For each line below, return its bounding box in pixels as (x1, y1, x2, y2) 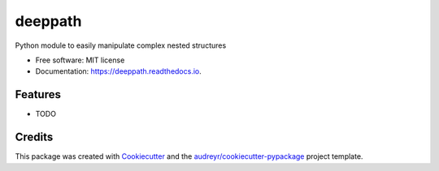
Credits (15, 130, 54, 144)
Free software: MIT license (35, 55, 125, 65)
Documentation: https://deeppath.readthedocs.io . (35, 66, 202, 76)
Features (15, 88, 61, 101)
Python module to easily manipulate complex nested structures (15, 41, 227, 50)
